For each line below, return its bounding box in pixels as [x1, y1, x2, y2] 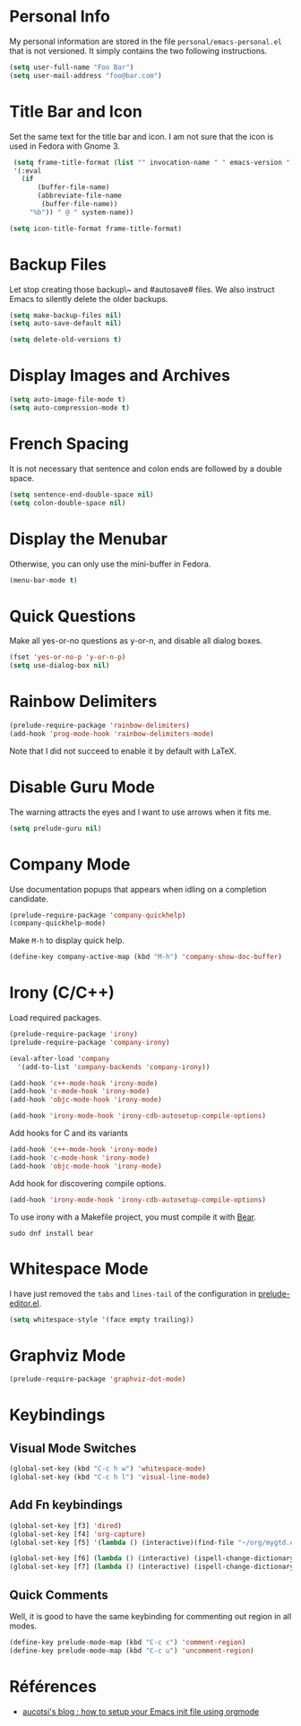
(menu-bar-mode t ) [9, 575, 78, 584]
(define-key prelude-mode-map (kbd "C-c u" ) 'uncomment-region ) [9, 1646, 254, 1655]
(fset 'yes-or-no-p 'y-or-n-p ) [9, 652, 126, 662]
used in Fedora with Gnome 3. [9, 141, 121, 151]
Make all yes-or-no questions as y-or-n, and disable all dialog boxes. [9, 635, 262, 646]
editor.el [9, 1298, 39, 1308]
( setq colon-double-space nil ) [9, 498, 126, 507]
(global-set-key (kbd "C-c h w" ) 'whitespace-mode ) [9, 1464, 206, 1473]
